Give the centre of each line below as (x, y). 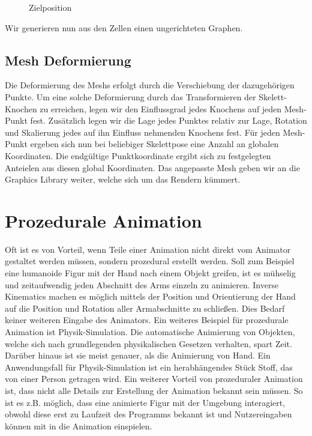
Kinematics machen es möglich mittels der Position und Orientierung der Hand (150, 296)
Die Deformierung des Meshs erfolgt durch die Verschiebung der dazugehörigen (150, 85)
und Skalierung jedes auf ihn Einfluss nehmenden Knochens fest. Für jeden (142, 132)
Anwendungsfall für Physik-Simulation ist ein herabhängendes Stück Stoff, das (149, 367)
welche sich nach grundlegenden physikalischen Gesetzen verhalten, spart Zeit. (148, 343)
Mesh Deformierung (68, 60)
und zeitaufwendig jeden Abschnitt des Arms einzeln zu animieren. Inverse (142, 284)
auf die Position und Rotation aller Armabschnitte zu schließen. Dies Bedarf (145, 308)
